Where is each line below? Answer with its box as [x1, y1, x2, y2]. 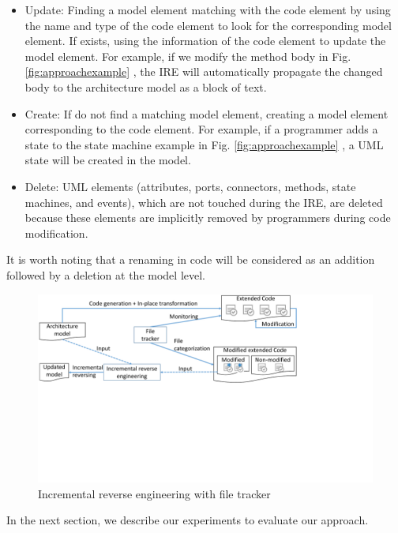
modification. [24, 224, 88, 241]
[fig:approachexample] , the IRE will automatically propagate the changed [24, 63, 383, 80]
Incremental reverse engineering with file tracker [38, 485, 271, 501]
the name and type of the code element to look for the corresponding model [24, 17, 392, 33]
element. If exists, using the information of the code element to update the [24, 32, 386, 49]
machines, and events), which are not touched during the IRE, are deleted [24, 193, 383, 210]
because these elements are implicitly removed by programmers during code [24, 209, 391, 226]
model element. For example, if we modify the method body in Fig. [24, 47, 351, 64]
